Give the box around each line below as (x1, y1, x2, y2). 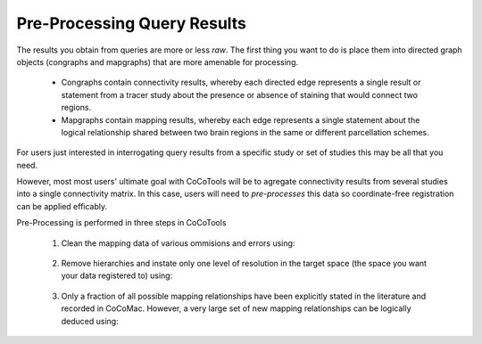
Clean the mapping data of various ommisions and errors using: (61, 237, 295, 249)
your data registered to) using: (61, 270, 173, 281)
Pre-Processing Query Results (16, 13, 247, 33)
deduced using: (61, 315, 120, 326)
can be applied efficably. (16, 201, 108, 211)
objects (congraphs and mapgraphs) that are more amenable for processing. (16, 56, 299, 67)
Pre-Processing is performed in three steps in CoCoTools (16, 217, 227, 228)
